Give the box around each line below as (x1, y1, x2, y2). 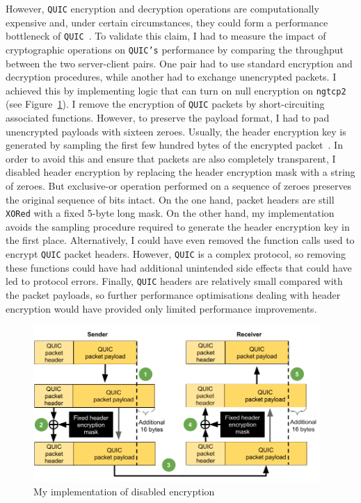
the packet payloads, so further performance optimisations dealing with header (6, 287, 341, 302)
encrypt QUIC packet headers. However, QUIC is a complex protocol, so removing (6, 247, 346, 261)
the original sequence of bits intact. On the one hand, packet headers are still (6, 192, 335, 206)
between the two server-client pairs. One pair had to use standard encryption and (6, 56, 353, 70)
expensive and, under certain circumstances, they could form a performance (6, 15, 328, 29)
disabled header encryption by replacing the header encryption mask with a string (6, 165, 355, 179)
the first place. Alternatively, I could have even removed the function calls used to (6, 233, 355, 247)
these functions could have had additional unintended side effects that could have (6, 260, 352, 274)
